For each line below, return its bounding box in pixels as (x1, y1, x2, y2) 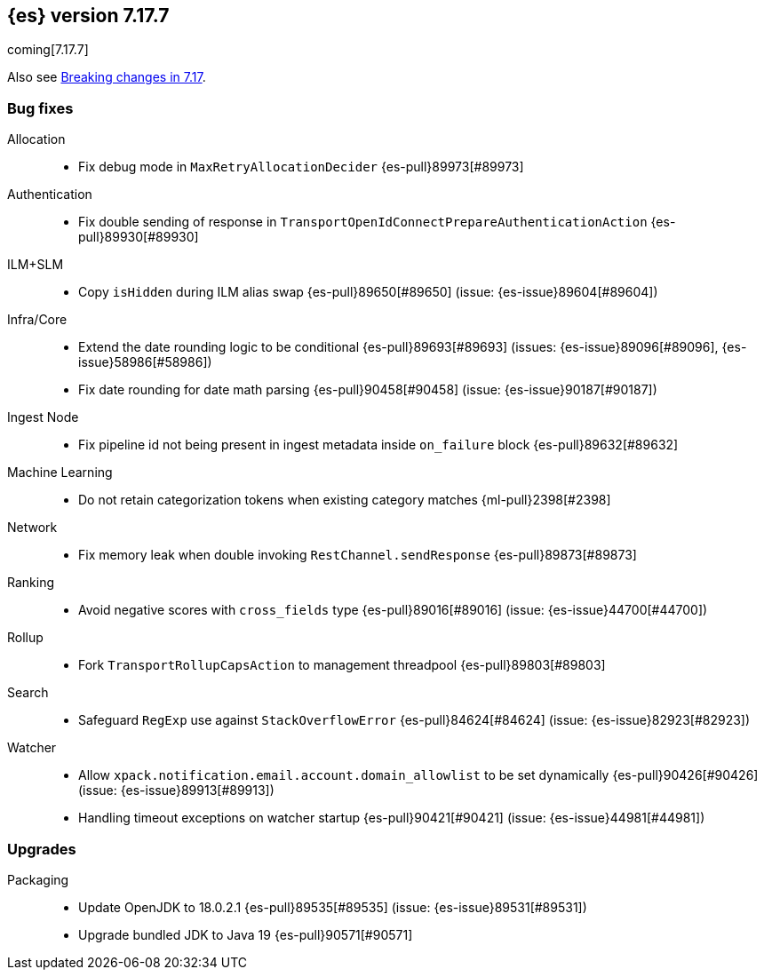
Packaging (7, 871, 69, 887)
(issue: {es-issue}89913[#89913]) (78, 782, 275, 798)
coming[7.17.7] (7, 42, 89, 58)
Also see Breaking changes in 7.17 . (7, 69, 206, 85)
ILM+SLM (7, 257, 64, 273)
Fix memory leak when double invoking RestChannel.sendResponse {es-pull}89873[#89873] (78, 547, 637, 563)
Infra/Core (7, 312, 68, 328)
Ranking (7, 575, 55, 591)
